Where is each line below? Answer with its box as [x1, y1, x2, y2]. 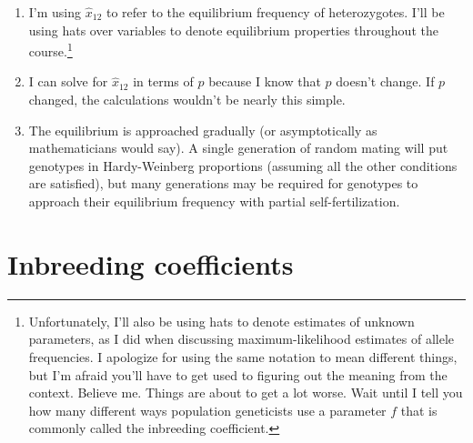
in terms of [133, 72, 194, 91]
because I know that [208, 72, 321, 91]
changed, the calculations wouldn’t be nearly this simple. [28, 90, 346, 109]
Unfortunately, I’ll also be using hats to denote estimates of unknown [28, 311, 415, 330]
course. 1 [28, 39, 73, 60]
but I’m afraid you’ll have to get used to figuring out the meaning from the [28, 365, 448, 384]
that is [400, 400, 438, 419]
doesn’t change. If [336, 72, 435, 91]
